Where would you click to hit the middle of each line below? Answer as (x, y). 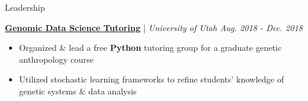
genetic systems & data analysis (78, 91)
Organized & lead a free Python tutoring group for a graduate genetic (150, 48)
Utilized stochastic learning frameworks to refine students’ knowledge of (151, 79)
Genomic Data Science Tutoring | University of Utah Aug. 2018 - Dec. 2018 (154, 27)
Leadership (25, 7)
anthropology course (56, 59)
